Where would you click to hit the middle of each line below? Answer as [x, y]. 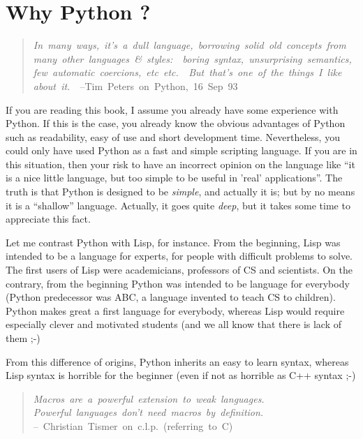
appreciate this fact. [48, 219]
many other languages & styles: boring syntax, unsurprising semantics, [192, 58]
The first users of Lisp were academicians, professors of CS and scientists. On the [179, 270]
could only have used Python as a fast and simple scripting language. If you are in [181, 150]
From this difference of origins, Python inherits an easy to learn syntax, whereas [177, 361]
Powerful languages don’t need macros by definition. [148, 412]
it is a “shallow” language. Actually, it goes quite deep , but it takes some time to [178, 205]
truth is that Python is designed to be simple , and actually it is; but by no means [180, 192]
